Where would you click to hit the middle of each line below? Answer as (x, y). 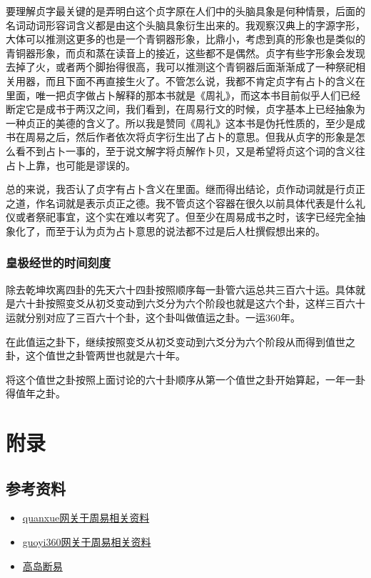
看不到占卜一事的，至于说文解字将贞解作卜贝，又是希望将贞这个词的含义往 (190, 150)
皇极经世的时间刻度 (59, 263)
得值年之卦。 (36, 393)
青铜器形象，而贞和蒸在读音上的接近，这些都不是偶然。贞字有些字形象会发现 (185, 53)
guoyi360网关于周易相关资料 (87, 542)
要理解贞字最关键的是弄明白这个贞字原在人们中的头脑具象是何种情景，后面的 (185, 11)
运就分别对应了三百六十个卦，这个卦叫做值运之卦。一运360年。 (153, 317)
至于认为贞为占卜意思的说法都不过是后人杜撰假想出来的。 (190, 230)
